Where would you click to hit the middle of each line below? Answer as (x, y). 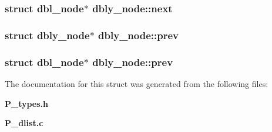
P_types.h (27, 103)
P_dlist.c (24, 123)
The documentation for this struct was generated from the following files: (137, 83)
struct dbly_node (47, 35)
